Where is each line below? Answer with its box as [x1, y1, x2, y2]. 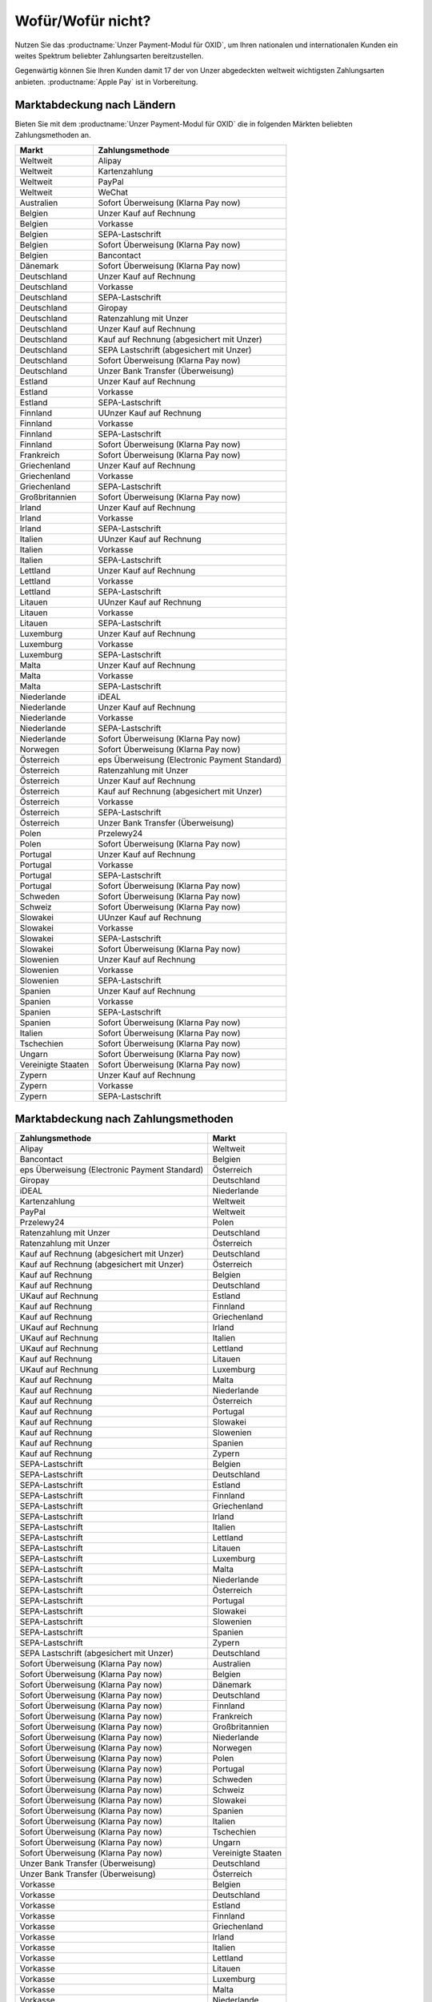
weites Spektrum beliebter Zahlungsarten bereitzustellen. [14, 50, 204, 60]
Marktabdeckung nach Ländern [14, 98, 176, 111]
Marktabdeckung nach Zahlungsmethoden [14, 1112, 234, 1125]
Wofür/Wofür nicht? [14, 12, 151, 30]
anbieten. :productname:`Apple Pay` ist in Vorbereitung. [14, 77, 198, 86]
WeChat [98, 187, 128, 198]
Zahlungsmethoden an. [14, 131, 91, 140]
